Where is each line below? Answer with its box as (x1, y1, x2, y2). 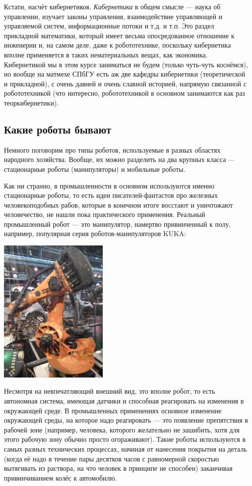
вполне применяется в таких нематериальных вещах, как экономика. (4, 49, 208, 59)
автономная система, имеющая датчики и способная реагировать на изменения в (4, 396, 244, 406)
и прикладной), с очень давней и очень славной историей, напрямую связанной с (4, 78, 247, 88)
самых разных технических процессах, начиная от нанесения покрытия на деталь (4, 444, 247, 454)
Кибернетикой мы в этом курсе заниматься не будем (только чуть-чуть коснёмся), (4, 59, 248, 69)
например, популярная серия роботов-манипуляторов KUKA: (4, 228, 186, 239)
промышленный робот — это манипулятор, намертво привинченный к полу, (4, 218, 231, 229)
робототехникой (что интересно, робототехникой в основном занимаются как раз (4, 88, 245, 98)
